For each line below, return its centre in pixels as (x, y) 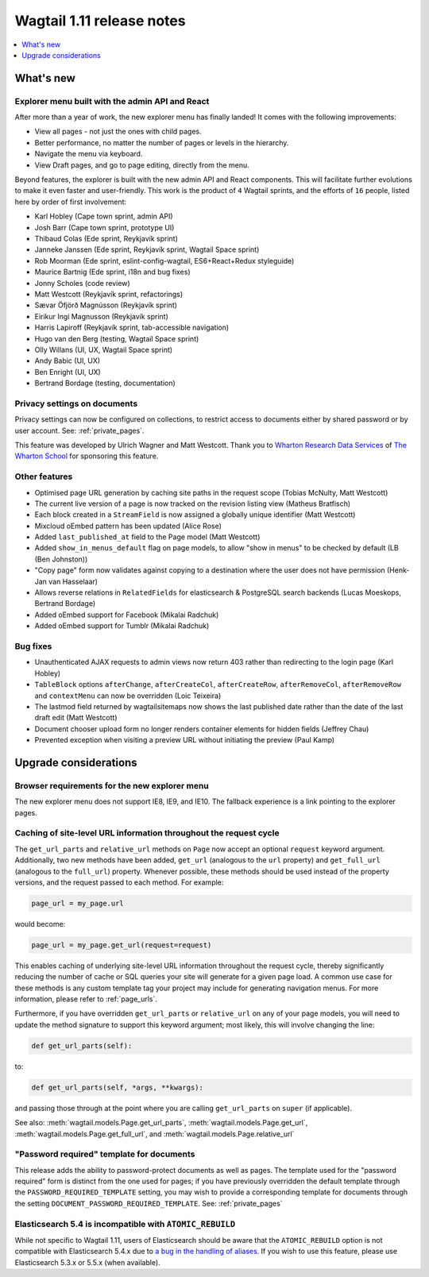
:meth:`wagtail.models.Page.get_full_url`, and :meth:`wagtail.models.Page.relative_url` (155, 1134)
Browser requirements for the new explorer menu (112, 785)
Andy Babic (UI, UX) (68, 361)
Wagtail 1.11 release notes (100, 21)
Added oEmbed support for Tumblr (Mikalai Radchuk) (122, 626)
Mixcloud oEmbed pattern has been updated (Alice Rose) (128, 526)
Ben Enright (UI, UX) (68, 372)
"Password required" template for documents (105, 1154)
